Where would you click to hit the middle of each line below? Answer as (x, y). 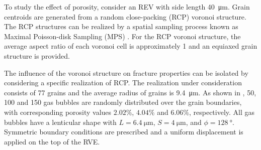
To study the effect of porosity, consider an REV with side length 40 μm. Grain (127, 7)
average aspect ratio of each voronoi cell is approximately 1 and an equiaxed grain (131, 46)
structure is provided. (37, 55)
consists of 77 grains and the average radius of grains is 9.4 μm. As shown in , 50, (130, 92)
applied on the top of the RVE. (52, 141)
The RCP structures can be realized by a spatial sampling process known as (121, 26)
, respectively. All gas (222, 112)
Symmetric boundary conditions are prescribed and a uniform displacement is (124, 132)
